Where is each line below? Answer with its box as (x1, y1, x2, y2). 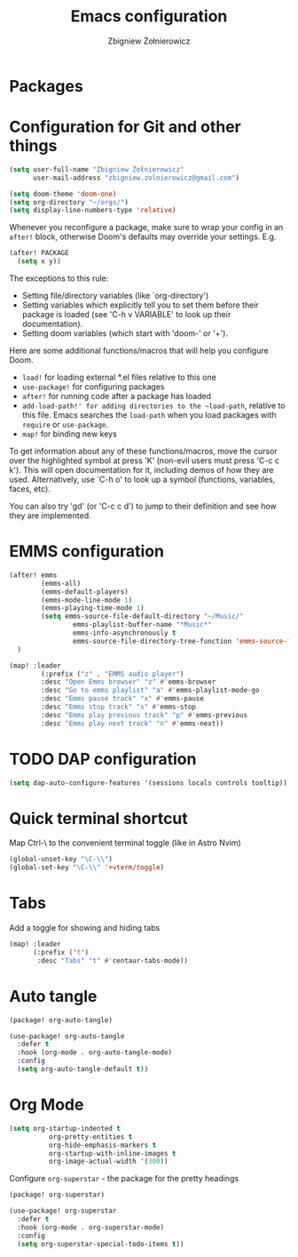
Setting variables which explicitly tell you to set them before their (21, 300, 259, 310)
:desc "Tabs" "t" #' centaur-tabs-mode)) (36, 956, 189, 965)
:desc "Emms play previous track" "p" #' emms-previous (41, 710, 248, 719)
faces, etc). (9, 484, 51, 494)
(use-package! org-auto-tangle (9, 1031, 125, 1041)
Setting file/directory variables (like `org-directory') (21, 291, 209, 300)
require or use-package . (21, 420, 109, 429)
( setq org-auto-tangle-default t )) (17, 1065, 149, 1074)
